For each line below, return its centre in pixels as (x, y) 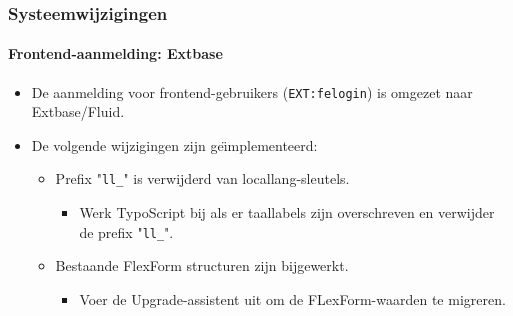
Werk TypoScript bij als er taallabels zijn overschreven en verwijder (287, 212)
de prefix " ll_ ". (126, 231)
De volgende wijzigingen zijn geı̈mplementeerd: (174, 144)
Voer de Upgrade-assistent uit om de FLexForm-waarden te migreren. (292, 298)
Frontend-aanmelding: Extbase (115, 53)
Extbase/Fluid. (78, 111)
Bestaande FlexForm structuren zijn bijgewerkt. (202, 265)
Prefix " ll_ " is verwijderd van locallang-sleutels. (202, 178)
